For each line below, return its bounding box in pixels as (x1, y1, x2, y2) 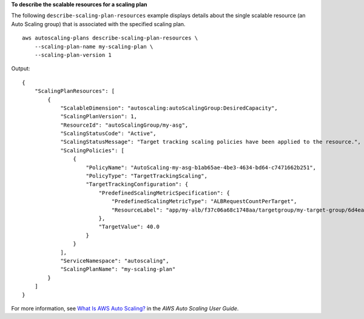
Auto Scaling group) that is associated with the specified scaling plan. (11, 20, 186, 27)
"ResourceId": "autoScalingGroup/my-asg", (60, 121, 189, 129)
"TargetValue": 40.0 (98, 223, 160, 230)
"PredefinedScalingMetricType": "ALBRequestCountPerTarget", (111, 198, 297, 205)
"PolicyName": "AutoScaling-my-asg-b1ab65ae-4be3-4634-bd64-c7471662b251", (86, 164, 317, 171)
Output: (11, 65, 30, 72)
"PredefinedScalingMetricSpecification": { (98, 189, 230, 196)
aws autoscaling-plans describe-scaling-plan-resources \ (22, 35, 198, 42)
